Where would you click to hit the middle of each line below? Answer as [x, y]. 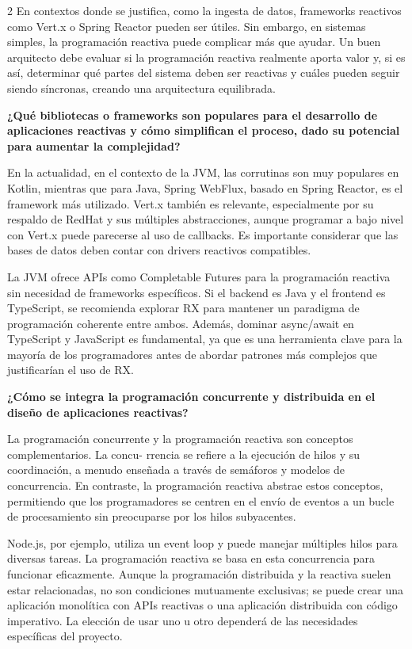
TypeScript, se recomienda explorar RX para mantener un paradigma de [183, 308]
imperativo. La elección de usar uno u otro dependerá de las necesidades [183, 620]
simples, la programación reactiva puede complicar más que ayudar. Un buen [194, 42]
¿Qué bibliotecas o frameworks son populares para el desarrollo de [193, 115]
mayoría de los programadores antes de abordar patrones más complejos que [192, 354]
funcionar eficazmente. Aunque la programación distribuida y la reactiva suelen [199, 574]
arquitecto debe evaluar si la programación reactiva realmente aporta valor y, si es [206, 57]
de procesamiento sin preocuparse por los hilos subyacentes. [152, 516]
